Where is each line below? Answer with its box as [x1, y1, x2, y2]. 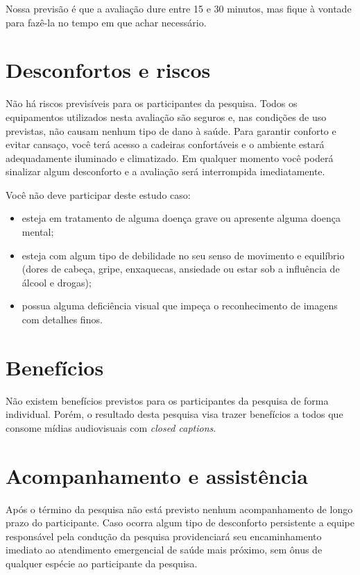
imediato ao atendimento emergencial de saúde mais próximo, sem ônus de [6, 542, 323, 557]
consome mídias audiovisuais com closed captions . [6, 420, 216, 435]
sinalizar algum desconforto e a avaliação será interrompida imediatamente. [6, 164, 325, 179]
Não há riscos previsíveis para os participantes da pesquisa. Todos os [6, 96, 298, 111]
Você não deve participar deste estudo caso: [6, 187, 191, 202]
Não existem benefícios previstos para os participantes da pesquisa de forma [6, 393, 329, 407]
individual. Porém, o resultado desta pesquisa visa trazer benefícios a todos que [6, 407, 343, 421]
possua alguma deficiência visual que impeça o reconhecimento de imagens [22, 298, 338, 313]
